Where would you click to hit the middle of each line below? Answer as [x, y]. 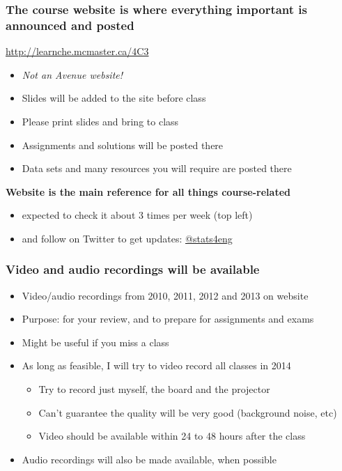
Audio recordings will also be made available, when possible [149, 459]
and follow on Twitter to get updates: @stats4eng [127, 238]
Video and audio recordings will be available [133, 269]
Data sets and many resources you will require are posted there [157, 168]
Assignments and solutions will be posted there [123, 145]
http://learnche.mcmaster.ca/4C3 [77, 51]
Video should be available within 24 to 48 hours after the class [172, 436]
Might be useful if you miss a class [95, 342]
